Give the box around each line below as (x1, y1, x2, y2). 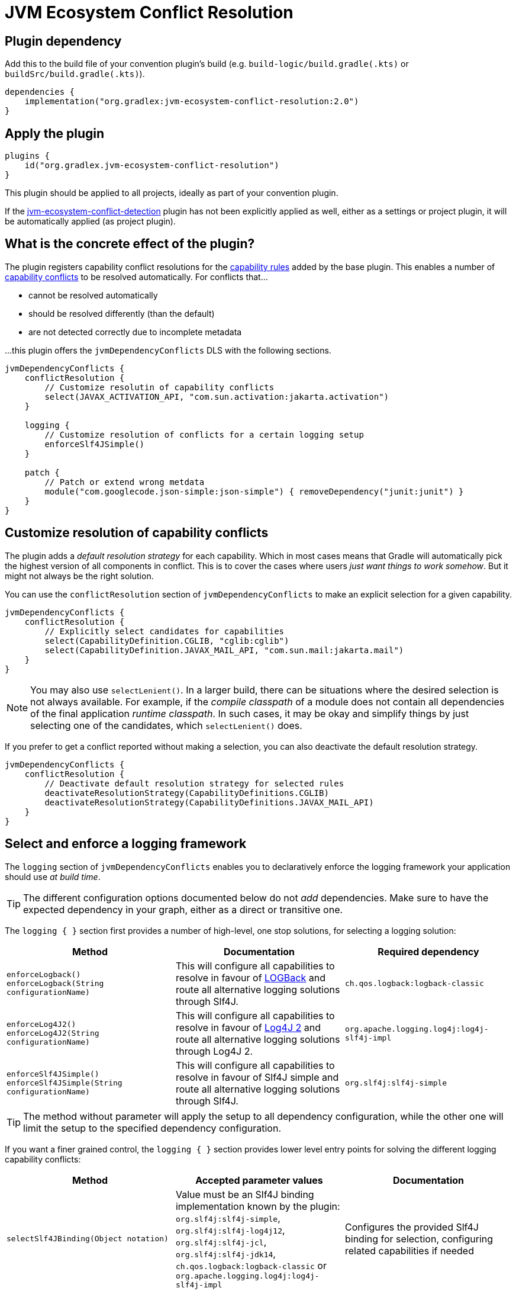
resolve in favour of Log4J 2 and (175, 1021, 321, 1033)
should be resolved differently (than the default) (28, 308, 215, 319)
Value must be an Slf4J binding (175, 1188, 314, 1200)
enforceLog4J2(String (7, 1029, 99, 1038)
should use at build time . (5, 871, 101, 882)
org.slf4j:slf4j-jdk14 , (175, 1247, 276, 1260)
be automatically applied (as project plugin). (5, 216, 176, 227)
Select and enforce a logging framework (5, 836, 247, 852)
